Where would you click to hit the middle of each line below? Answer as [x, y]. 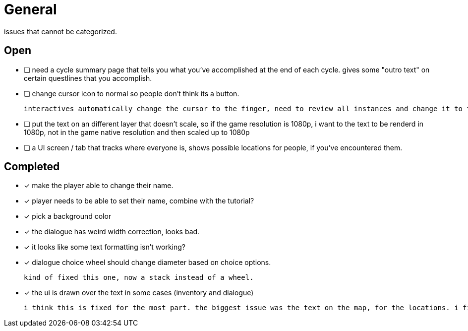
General [30, 9]
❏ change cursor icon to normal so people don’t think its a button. [132, 93]
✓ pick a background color [68, 216]
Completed [32, 167]
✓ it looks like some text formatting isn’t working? [105, 247]
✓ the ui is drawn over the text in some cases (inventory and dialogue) [139, 293]
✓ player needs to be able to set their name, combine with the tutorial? [139, 201]
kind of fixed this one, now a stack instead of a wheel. [139, 278]
